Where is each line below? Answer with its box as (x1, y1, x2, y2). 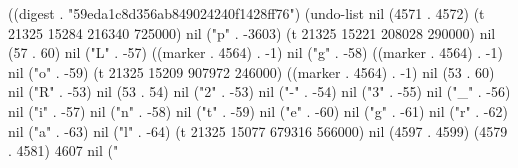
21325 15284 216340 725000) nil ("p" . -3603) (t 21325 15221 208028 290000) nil (8, 22, 496, 43)
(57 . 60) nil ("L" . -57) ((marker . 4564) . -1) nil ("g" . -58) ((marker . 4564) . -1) (8, 42, 503, 63)
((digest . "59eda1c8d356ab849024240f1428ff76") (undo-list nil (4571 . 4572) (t (8, 3, 485, 23)
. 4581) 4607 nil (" (8, 140, 119, 161)
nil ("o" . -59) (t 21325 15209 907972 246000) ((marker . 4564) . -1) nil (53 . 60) (8, 61, 495, 82)
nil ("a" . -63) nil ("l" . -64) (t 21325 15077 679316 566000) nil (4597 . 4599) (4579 (8, 120, 508, 141)
